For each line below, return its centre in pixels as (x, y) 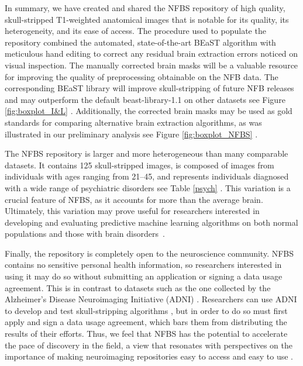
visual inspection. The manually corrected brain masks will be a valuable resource (151, 65)
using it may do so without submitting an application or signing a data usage (144, 276)
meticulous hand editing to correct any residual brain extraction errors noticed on (151, 53)
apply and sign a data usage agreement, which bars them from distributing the (146, 322)
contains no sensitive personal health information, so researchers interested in (143, 265)
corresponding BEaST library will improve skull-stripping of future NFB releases (149, 88)
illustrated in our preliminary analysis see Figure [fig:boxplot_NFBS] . (131, 134)
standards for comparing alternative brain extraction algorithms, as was (133, 122)
